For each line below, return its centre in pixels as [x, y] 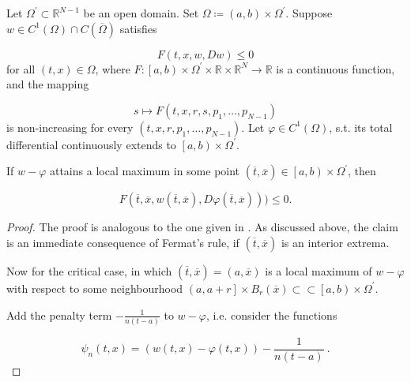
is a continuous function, [336, 68]
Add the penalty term [59, 315]
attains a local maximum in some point [145, 171]
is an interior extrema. [335, 242]
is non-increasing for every [70, 127]
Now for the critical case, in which [89, 270]
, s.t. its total [361, 127]
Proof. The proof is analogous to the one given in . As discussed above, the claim [202, 227]
